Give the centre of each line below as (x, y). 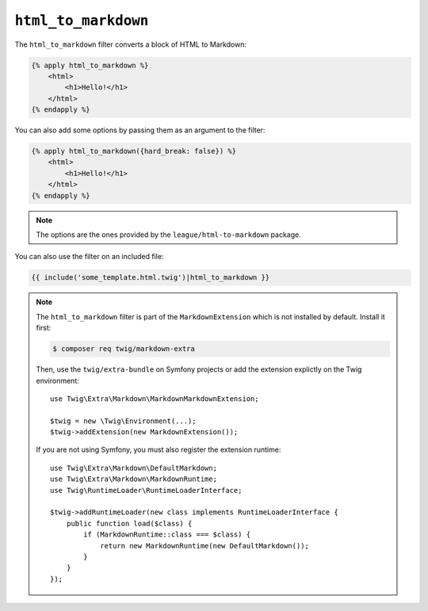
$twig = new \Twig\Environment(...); (124, 421)
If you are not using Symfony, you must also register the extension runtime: (159, 450)
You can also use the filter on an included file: (89, 257)
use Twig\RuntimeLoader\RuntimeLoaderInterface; (146, 490)
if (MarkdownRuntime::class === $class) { (167, 535)
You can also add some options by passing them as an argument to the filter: (140, 130)
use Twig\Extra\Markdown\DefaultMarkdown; (134, 468)
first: (44, 328)
